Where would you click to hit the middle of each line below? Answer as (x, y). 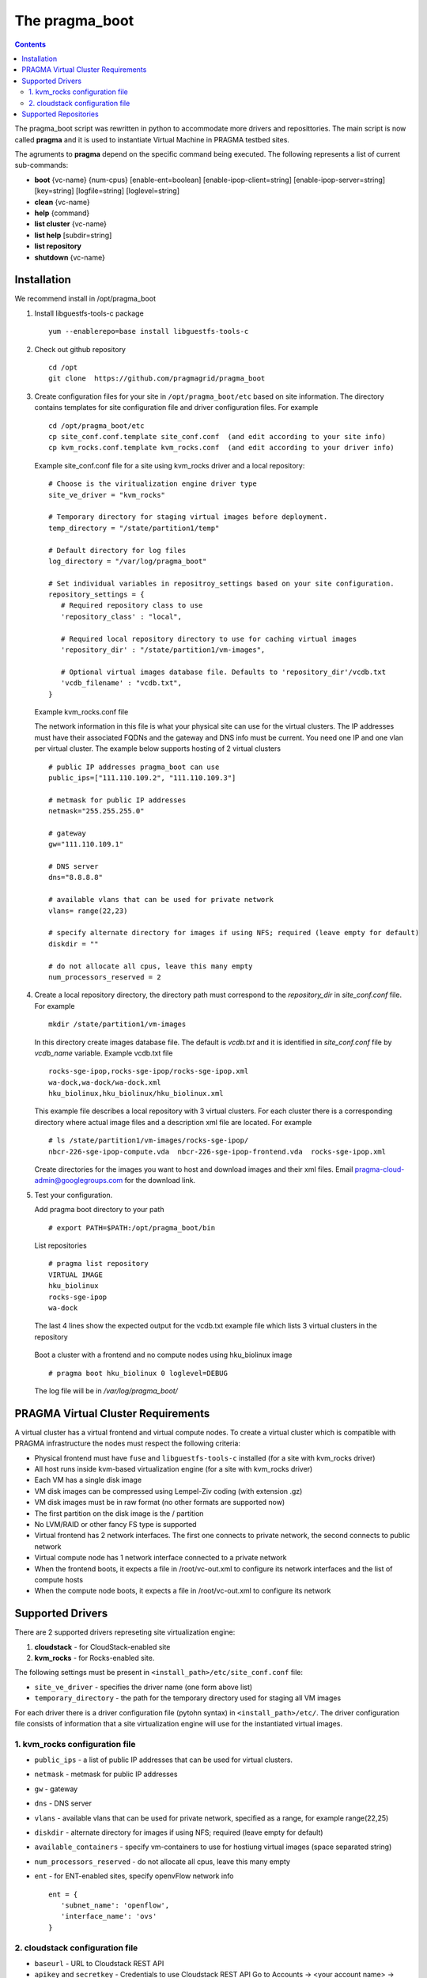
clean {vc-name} (62, 202)
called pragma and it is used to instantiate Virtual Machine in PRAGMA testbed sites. (152, 139)
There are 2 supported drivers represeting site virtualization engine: (125, 1632)
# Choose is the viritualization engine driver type (153, 484)
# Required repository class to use (132, 606)
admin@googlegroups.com (79, 1180)
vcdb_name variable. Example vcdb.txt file (104, 1053)
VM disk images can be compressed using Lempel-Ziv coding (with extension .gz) (168, 1491)
